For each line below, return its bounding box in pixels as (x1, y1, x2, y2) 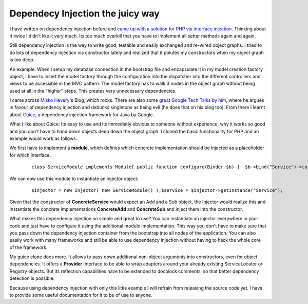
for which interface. (9, 152, 51, 158)
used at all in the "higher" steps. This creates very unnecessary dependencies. (9, 87, 177, 94)
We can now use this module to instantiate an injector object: (9, 175, 139, 182)
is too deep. (9, 57, 35, 63)
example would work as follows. (9, 135, 78, 141)
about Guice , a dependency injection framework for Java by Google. (9, 111, 155, 118)
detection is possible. (9, 275, 55, 281)
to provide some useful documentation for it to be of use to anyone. (9, 292, 152, 298)
